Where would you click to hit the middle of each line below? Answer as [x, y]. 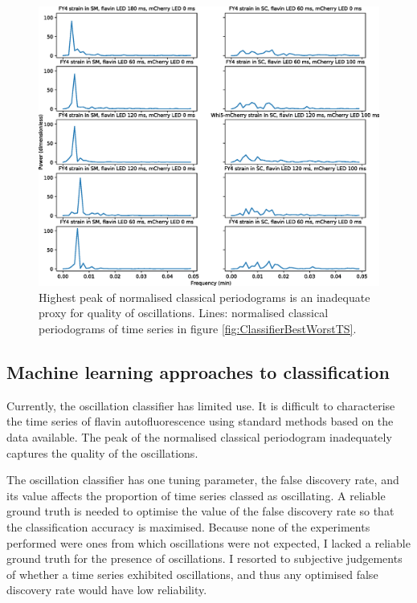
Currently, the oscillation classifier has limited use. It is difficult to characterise [201, 405]
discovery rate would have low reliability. [107, 590]
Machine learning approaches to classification [198, 371]
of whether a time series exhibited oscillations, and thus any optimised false [192, 574]
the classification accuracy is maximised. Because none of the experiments [188, 526]
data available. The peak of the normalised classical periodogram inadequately [199, 436]
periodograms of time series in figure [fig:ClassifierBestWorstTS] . [198, 328]
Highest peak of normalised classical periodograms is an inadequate [204, 297]
